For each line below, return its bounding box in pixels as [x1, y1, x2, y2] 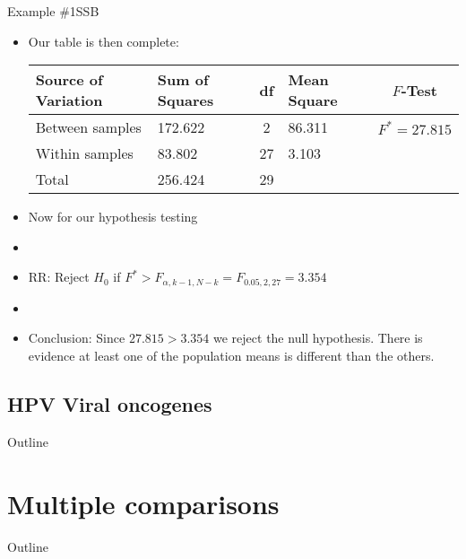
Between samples [35, 117, 142, 138]
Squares [157, 90, 214, 111]
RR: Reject [28, 267, 90, 286]
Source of [35, 69, 103, 91]
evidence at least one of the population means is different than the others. [28, 346, 435, 365]
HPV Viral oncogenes [7, 390, 212, 417]
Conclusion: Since [28, 328, 125, 347]
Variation [35, 90, 103, 111]
